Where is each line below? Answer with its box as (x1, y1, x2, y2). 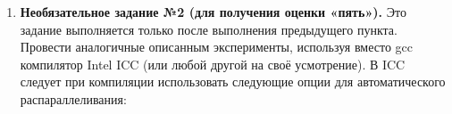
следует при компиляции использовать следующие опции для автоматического (20, 72, 446, 91)
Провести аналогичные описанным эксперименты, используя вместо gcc (20, 37, 413, 56)
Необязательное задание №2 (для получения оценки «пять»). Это (20, 3, 406, 20)
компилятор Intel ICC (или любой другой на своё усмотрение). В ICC (20, 54, 406, 73)
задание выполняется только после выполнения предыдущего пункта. (20, 20, 398, 38)
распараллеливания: (20, 89, 127, 108)
